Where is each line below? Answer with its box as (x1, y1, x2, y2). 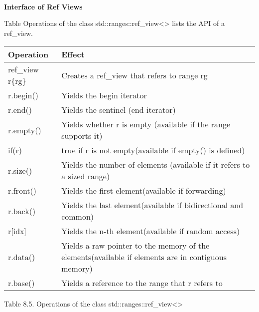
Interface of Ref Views (4, 1, 83, 11)
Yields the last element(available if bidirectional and (61, 199, 244, 211)
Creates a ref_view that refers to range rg (61, 69, 208, 81)
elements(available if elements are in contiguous (61, 251, 227, 263)
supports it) (61, 130, 103, 142)
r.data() (8, 251, 35, 263)
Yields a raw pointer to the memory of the (61, 240, 210, 252)
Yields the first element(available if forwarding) (61, 185, 226, 197)
